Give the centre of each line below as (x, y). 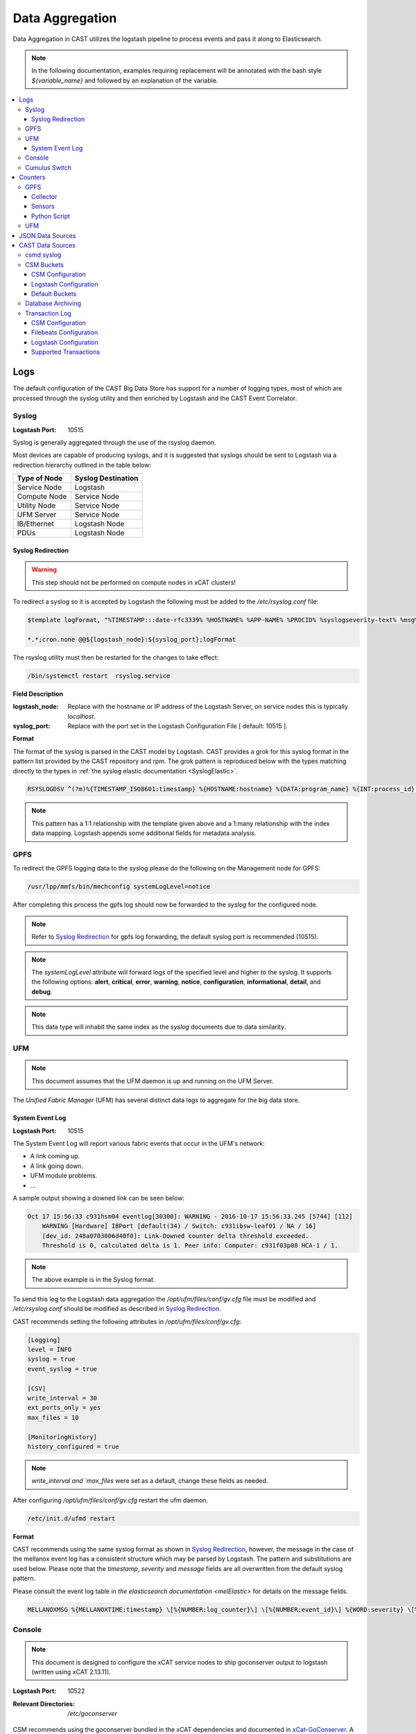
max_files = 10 (53, 1417)
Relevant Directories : (44, 1703)
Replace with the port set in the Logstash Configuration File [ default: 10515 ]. (177, 726)
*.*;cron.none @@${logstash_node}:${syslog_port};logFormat (132, 639)
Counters (32, 178)
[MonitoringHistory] (62, 1437)
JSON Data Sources (47, 235)
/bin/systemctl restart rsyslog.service (99, 676)
